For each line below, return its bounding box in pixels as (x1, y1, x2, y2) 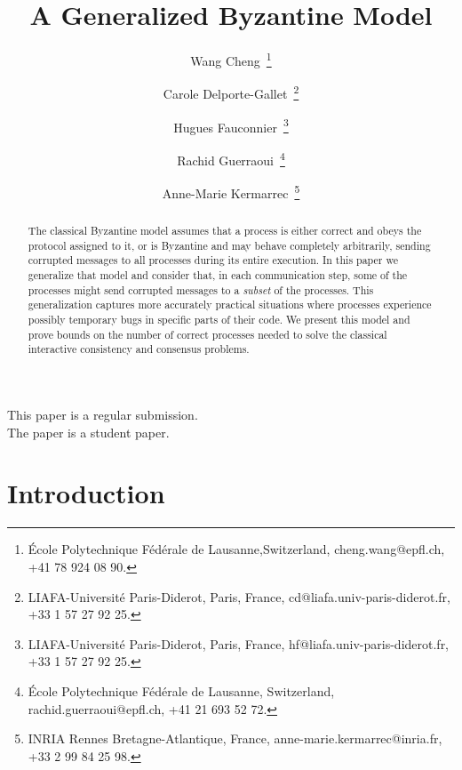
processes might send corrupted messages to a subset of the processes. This (28, 282, 374, 297)
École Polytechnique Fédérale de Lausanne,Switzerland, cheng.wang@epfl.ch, (28, 540, 445, 558)
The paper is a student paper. (7, 422, 170, 441)
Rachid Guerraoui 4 (177, 148, 285, 169)
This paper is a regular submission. (7, 405, 198, 424)
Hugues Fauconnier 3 (173, 115, 289, 136)
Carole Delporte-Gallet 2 (163, 82, 299, 103)
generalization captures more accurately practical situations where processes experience (28, 297, 432, 312)
